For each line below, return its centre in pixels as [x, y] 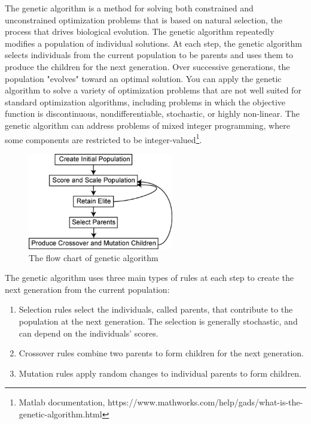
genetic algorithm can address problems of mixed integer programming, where [147, 125]
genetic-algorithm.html [60, 414]
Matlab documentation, [62, 402]
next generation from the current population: [87, 289]
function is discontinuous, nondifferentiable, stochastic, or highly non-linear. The [152, 113]
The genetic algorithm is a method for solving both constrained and [129, 8]
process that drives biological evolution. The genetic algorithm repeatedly [140, 31]
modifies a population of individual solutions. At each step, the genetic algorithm [153, 43]
